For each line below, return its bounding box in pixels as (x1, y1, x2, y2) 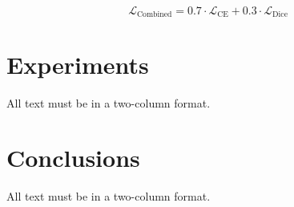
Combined (136, 10, 172, 19)
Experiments (6, 47, 149, 80)
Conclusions (6, 141, 140, 174)
